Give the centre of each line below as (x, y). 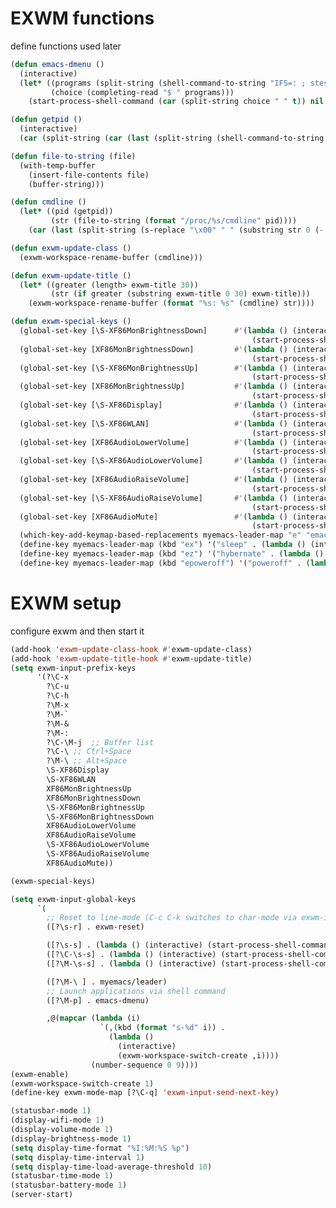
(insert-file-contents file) (89, 175)
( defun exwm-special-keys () (71, 322)
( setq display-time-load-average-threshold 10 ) (111, 1167)
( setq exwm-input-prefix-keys (73, 668)
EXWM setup (66, 603)
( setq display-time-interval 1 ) (77, 1157)
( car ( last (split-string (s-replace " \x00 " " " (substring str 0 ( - (176, 230)
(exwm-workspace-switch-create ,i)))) (198, 1055)
